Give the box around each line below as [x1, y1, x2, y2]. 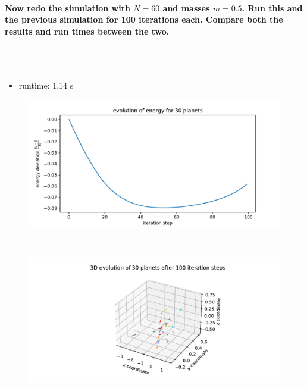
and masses [162, 1, 210, 14]
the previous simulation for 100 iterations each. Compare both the [5, 13, 283, 26]
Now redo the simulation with [5, 1, 130, 14]
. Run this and [242, 1, 303, 14]
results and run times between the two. [5, 24, 170, 37]
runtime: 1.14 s [18, 79, 74, 92]
